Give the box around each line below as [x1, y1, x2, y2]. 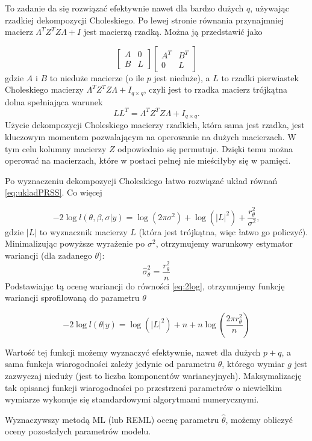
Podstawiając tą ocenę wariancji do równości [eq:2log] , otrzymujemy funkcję [5, 279, 285, 292]
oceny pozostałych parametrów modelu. [5, 425, 151, 437]
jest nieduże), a [154, 71, 210, 84]
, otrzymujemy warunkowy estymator [155, 237, 293, 250]
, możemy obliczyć [225, 413, 293, 425]
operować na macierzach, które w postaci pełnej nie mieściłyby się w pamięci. [5, 154, 291, 167]
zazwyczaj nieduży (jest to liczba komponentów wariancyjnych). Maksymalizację [5, 369, 302, 382]
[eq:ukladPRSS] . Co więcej [5, 186, 102, 199]
